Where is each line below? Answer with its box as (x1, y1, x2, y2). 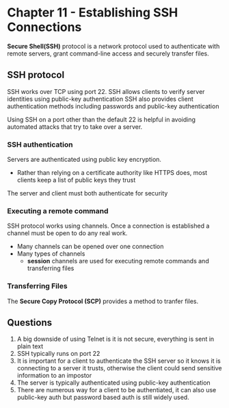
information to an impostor (16, 372, 92, 380)
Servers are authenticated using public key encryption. (7, 156, 162, 164)
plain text (16, 342, 44, 350)
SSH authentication (7, 139, 73, 149)
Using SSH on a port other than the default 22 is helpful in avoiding (7, 115, 196, 123)
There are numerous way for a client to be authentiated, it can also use (16, 386, 217, 394)
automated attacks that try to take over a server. (7, 122, 143, 131)
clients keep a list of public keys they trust (16, 176, 136, 184)
